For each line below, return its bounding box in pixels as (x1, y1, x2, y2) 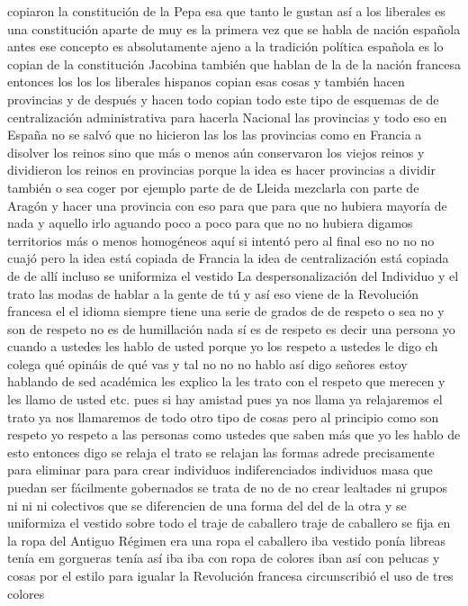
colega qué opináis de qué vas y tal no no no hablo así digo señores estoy (7, 354, 408, 373)
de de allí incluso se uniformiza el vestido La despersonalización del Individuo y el (7, 266, 459, 285)
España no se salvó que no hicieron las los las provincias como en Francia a (7, 125, 422, 144)
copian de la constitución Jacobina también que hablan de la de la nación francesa (7, 54, 462, 73)
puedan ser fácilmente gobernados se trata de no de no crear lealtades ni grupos (7, 478, 448, 497)
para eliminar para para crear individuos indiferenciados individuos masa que (7, 460, 433, 479)
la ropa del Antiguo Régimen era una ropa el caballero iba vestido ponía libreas (7, 530, 446, 549)
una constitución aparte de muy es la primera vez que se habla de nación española (7, 19, 461, 38)
